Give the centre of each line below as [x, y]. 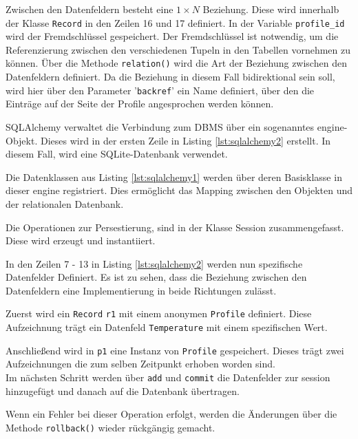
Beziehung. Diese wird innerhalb [271, 9]
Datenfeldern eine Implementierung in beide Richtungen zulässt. [141, 290]
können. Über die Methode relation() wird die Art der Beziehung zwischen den [176, 63]
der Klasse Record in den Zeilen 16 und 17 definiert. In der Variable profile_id [175, 22]
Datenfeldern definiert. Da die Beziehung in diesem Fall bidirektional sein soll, [170, 77]
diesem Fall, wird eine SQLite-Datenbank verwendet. [117, 154]
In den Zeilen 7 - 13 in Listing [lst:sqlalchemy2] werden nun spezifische [154, 263]
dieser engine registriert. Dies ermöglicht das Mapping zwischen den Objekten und [179, 190]
